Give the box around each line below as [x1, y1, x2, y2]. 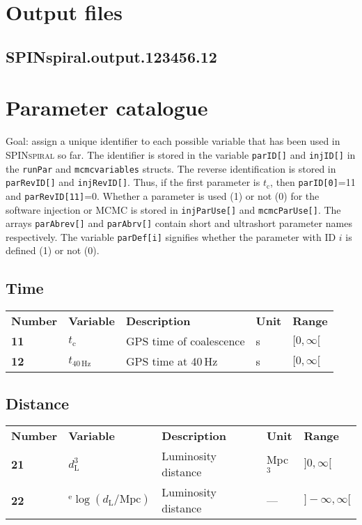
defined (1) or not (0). [6, 243, 100, 258]
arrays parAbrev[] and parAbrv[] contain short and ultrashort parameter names [6, 216, 352, 230]
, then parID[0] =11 [270, 175, 356, 189]
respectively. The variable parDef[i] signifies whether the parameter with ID [6, 229, 336, 244]
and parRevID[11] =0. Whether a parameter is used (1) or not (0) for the [6, 188, 320, 203]
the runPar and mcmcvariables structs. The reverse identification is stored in [6, 161, 336, 175]
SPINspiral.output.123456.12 [6, 45, 217, 67]
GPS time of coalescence [125, 333, 245, 350]
